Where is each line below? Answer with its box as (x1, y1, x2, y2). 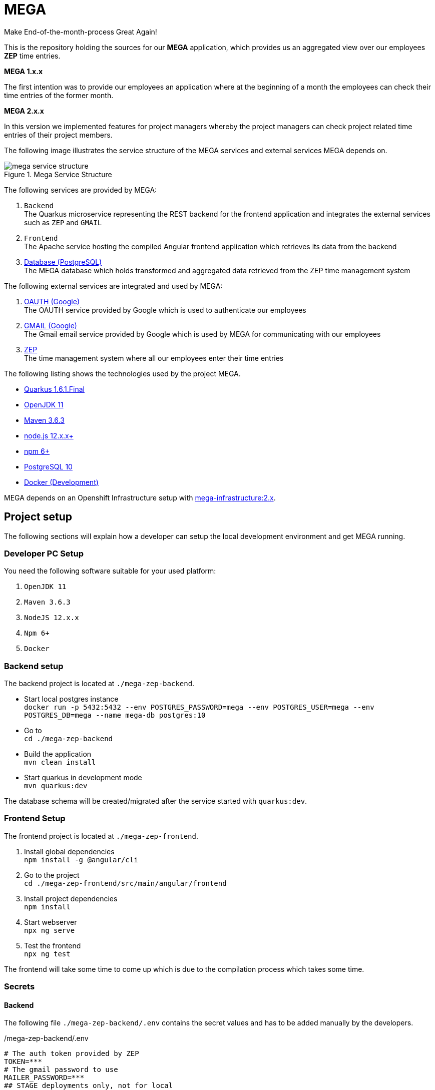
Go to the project (24, 870, 80, 879)
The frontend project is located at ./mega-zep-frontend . (4, 831, 198, 840)
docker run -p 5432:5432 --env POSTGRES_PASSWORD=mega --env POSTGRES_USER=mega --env (24, 703, 374, 712)
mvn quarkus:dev (24, 782, 88, 790)
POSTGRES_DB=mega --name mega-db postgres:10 (24, 711, 206, 720)
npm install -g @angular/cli (24, 855, 138, 864)
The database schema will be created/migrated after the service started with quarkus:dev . (4, 797, 307, 806)
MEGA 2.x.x (4, 106, 44, 115)
